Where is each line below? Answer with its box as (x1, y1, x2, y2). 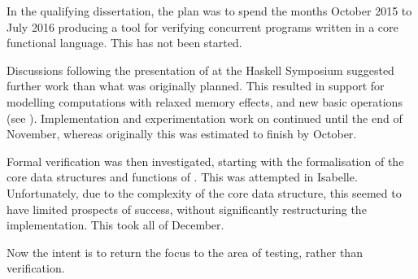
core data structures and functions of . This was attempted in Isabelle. (7, 168, 358, 185)
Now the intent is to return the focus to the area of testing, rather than (7, 243, 363, 260)
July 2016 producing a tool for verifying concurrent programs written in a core (7, 18, 398, 35)
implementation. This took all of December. (7, 216, 224, 233)
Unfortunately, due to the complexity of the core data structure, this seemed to (7, 184, 402, 201)
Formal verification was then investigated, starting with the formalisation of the (7, 152, 404, 169)
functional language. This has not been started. (7, 34, 242, 51)
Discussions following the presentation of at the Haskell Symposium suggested (7, 61, 394, 78)
